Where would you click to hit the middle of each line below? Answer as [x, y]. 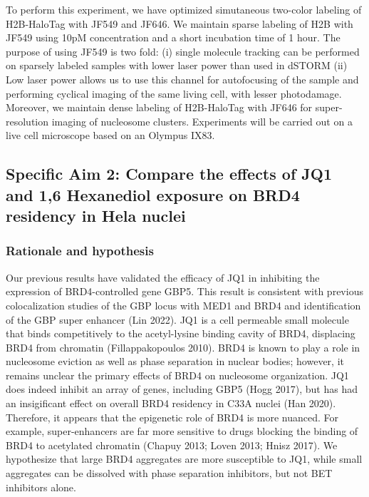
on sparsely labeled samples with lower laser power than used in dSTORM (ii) [177, 65]
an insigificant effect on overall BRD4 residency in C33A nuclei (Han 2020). [171, 403]
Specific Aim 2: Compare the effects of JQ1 [169, 174]
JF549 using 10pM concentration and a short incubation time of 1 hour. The [173, 37]
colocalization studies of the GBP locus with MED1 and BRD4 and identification [183, 305]
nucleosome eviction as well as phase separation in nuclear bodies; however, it [175, 361]
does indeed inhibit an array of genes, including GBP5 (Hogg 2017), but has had [182, 389]
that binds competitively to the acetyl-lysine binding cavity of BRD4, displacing [181, 333]
